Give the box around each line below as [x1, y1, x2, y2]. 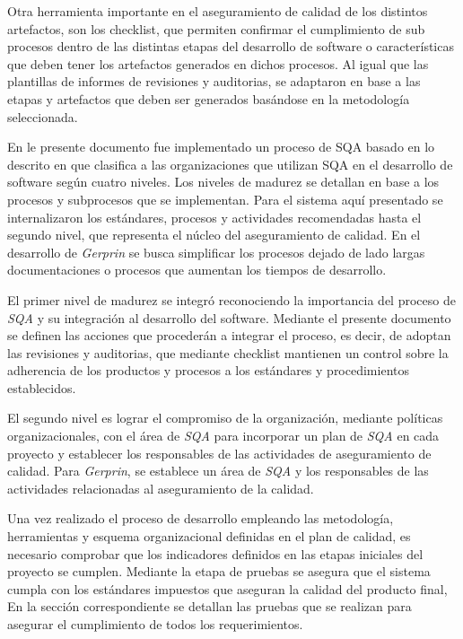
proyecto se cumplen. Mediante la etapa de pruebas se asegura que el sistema [7, 562, 431, 581]
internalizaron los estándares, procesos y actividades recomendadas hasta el [7, 207, 422, 226]
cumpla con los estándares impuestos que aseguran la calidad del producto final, [7, 579, 448, 598]
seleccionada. [7, 107, 78, 126]
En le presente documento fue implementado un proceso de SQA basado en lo [7, 137, 435, 156]
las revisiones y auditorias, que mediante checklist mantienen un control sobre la [7, 343, 449, 362]
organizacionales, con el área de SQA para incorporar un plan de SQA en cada [7, 426, 440, 445]
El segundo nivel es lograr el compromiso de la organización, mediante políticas [7, 408, 443, 427]
